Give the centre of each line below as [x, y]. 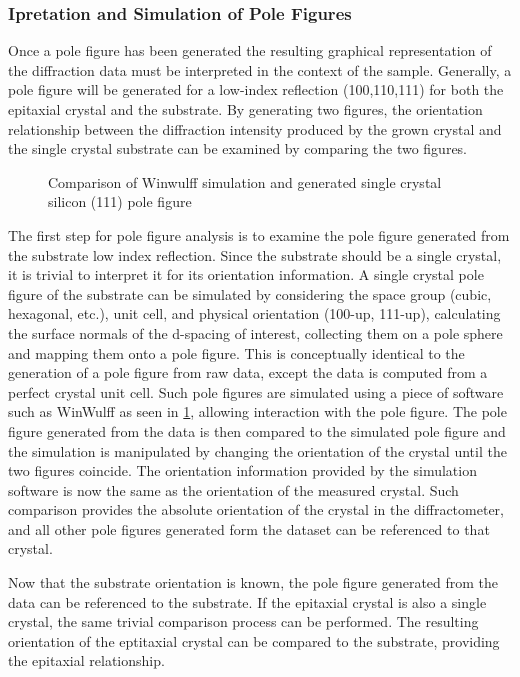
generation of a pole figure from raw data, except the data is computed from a [248, 372]
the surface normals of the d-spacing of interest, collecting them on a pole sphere [255, 332]
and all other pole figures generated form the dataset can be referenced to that [249, 528]
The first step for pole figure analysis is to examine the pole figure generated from [259, 234]
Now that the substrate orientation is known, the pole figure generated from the [253, 582]
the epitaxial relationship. [86, 660]
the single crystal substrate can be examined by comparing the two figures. [238, 148]
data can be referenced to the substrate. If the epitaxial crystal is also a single [247, 601]
